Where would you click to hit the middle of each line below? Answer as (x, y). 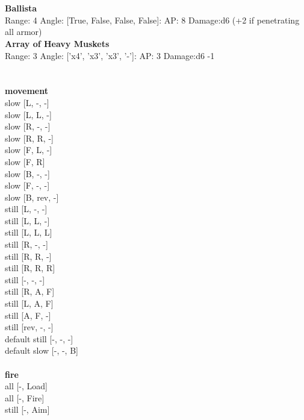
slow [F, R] (25, 161)
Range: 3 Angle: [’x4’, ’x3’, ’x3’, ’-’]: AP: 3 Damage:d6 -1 (110, 55)
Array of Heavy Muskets (57, 43)
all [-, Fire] (25, 397)
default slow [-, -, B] (42, 350)
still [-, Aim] (27, 409)
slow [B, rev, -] (32, 197)
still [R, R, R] (30, 268)
